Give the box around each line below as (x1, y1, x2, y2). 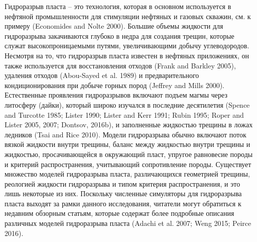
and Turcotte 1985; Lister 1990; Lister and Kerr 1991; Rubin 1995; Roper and (5, 109, 244, 120)
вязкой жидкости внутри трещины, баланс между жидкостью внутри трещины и (5, 139, 250, 149)
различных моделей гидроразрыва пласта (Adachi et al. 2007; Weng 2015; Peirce (5, 218, 251, 228)
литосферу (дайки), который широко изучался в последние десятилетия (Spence (5, 99, 250, 110)
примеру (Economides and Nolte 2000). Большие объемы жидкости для (5, 21, 223, 31)
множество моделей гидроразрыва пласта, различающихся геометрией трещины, (5, 169, 250, 179)
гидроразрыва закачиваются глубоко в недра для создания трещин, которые (5, 30, 234, 41)
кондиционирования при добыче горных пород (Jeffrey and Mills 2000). (5, 79, 224, 90)
